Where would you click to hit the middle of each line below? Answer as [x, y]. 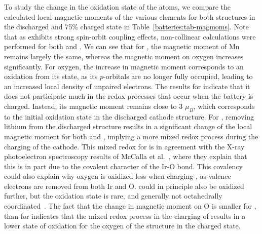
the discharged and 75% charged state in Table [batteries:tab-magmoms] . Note [126, 27]
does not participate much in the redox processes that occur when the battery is [129, 96]
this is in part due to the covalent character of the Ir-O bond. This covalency [123, 166]
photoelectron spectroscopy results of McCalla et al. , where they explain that [126, 156]
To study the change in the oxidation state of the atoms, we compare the [118, 7]
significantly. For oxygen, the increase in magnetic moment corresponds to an [124, 66]
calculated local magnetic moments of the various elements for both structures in [130, 16]
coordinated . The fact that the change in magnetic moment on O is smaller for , [130, 206]
